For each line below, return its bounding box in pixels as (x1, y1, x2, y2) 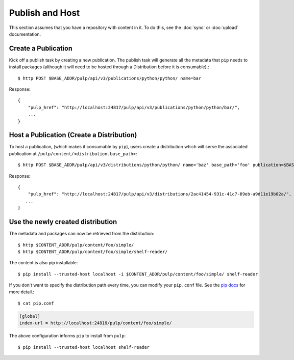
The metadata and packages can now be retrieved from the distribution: (9, 231, 154, 237)
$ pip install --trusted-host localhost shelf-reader (18, 344, 149, 350)
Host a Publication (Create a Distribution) (9, 131, 137, 139)
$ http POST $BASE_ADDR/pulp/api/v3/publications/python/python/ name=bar (18, 75, 201, 81)
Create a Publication (9, 44, 73, 53)
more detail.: (9, 289, 34, 295)
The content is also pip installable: (9, 260, 78, 266)
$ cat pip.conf (18, 300, 54, 306)
